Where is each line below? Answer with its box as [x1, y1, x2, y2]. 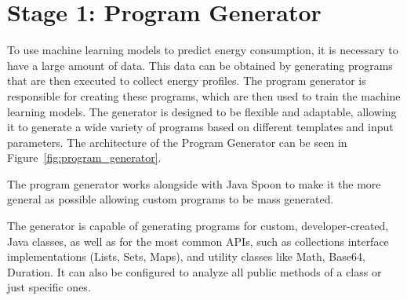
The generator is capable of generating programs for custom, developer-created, [7, 218, 389, 234]
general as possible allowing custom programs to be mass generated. [7, 191, 334, 207]
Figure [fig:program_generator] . [7, 149, 162, 166]
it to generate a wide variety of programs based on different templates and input [7, 119, 394, 135]
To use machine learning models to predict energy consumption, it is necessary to [7, 42, 398, 58]
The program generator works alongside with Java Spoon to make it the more [7, 175, 381, 192]
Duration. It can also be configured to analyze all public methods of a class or [7, 263, 382, 280]
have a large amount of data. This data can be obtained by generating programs [7, 57, 393, 73]
